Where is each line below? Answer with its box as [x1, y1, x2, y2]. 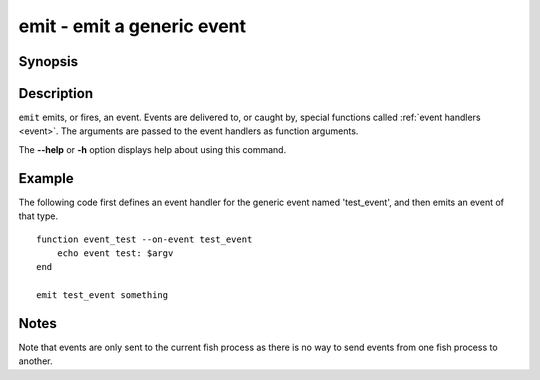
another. [18, 355, 53, 367]
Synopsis [18, 53, 79, 70]
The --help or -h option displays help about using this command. [18, 143, 287, 155]
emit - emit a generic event [18, 15, 247, 37]
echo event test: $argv [56, 247, 174, 259]
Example [18, 170, 74, 187]
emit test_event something [36, 290, 169, 301]
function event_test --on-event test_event [36, 233, 253, 245]
